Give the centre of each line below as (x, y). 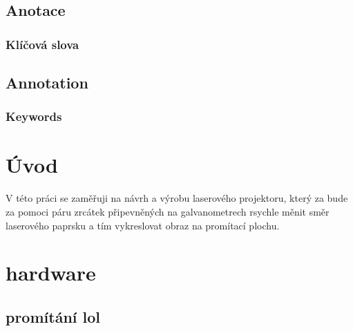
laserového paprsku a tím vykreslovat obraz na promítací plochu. (143, 225)
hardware (51, 273)
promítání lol (53, 316)
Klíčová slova (42, 44)
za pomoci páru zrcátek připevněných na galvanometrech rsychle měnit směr (168, 211)
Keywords (34, 116)
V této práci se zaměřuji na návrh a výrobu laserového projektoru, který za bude (177, 198)
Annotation (47, 83)
